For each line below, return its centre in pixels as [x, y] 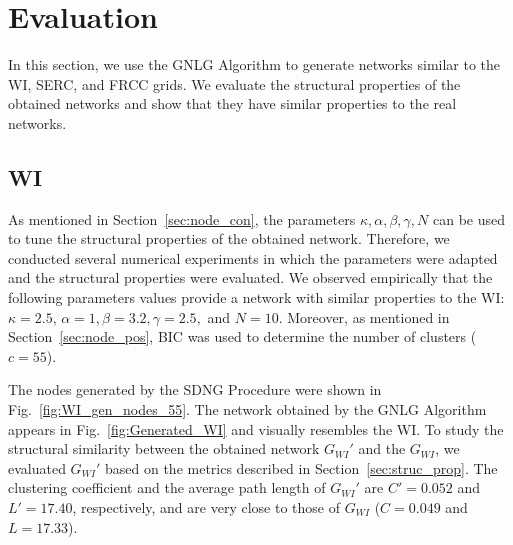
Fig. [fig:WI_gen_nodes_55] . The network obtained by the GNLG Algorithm [247, 409]
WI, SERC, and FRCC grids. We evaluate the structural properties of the [234, 83]
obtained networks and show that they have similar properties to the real [232, 103]
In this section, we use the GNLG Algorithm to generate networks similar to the [254, 64]
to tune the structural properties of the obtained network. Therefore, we [229, 238]
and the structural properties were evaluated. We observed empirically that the [250, 277]
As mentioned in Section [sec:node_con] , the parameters [182, 218]
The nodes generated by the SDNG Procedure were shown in [195, 389]
